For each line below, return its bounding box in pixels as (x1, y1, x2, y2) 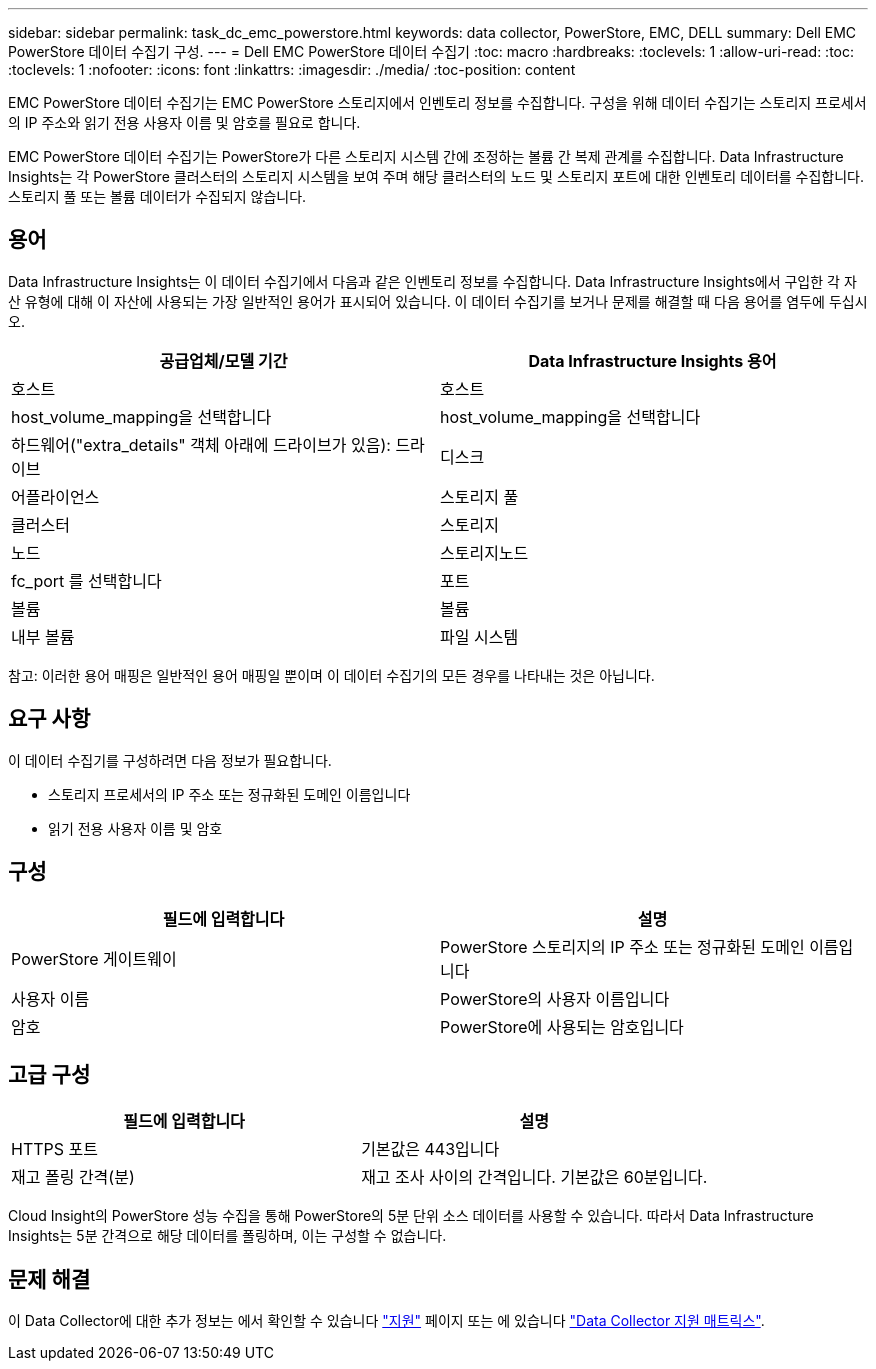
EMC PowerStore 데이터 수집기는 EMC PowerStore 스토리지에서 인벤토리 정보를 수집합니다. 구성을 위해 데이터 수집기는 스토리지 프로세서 (8, 94, 867, 111)
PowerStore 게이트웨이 (11, 948, 177, 969)
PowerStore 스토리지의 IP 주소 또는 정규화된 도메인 (440, 936, 805, 957)
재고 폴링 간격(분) (11, 1167, 135, 1188)
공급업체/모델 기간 (159, 350, 288, 371)
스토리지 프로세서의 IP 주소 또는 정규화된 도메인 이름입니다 (48, 785, 411, 803)
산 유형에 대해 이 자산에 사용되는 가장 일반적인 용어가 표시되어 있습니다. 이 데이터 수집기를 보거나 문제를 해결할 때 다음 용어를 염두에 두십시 (8, 292, 868, 310)
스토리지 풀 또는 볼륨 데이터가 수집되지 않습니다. (8, 188, 307, 205)
